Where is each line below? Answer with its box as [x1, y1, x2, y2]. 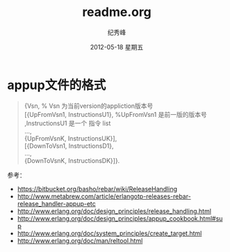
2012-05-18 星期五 [90, 42, 144, 51]
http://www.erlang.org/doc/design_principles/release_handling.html [17, 207, 212, 215]
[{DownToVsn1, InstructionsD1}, [24, 141, 114, 150]
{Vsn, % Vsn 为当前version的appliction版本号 [24, 102, 154, 110]
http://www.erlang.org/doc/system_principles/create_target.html [17, 229, 202, 237]
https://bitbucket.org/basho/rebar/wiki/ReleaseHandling [17, 184, 177, 193]
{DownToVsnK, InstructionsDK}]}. [24, 156, 120, 164]
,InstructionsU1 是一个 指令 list [24, 119, 111, 127]
